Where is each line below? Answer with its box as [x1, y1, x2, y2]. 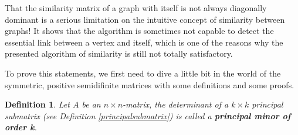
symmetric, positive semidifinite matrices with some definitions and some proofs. [5, 78, 294, 91]
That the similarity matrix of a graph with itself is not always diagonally [5, 2, 267, 13]
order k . [5, 121, 37, 133]
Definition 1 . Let [5, 98, 70, 110]
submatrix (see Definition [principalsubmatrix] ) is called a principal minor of [5, 109, 291, 122]
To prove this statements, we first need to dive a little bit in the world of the [5, 67, 281, 79]
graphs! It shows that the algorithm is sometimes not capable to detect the [5, 25, 274, 37]
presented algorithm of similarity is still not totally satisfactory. [5, 47, 233, 60]
